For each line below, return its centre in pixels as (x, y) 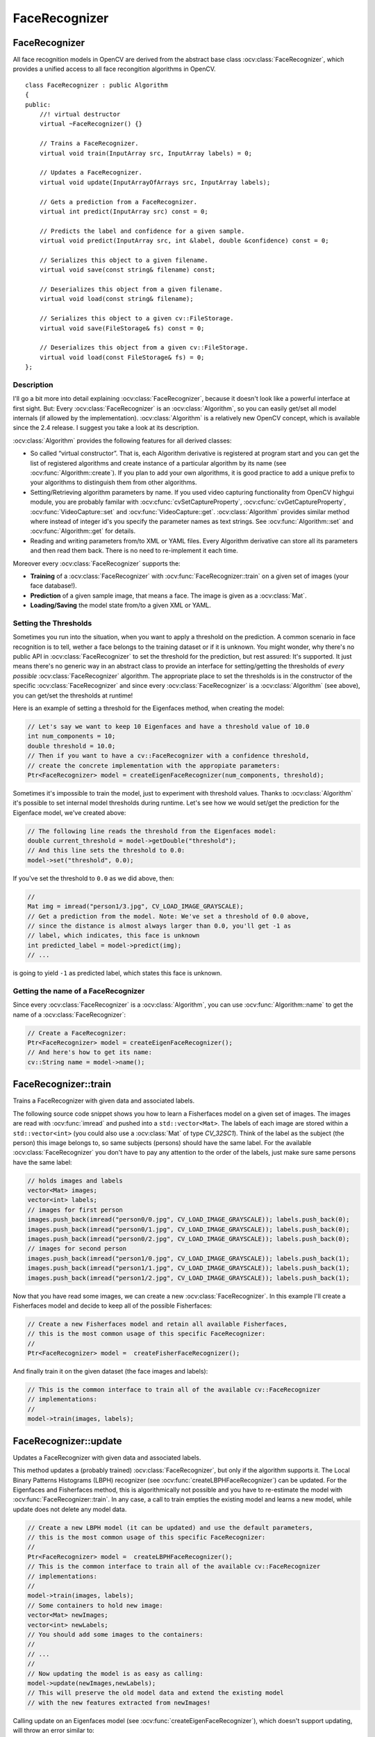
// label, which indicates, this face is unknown (114, 936)
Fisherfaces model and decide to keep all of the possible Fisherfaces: (112, 1306)
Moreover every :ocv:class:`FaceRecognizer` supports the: (97, 563)
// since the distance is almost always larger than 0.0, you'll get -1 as (159, 926)
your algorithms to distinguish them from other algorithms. (114, 482)
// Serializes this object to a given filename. (124, 260)
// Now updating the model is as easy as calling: (116, 1673)
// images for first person (75, 1210)
